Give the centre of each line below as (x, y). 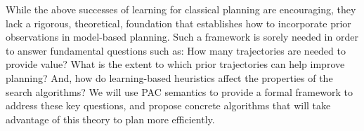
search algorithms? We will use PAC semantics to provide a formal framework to (179, 91)
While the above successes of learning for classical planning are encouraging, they (181, 9)
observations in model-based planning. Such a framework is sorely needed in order (182, 37)
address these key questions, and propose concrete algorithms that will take (168, 105)
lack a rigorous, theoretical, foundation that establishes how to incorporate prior (178, 23)
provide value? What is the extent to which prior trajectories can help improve (175, 64)
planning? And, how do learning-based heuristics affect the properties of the (169, 77)
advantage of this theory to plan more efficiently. (110, 119)
